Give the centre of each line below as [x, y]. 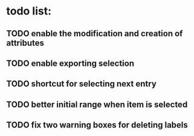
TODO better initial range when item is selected [97, 104]
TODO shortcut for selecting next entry [82, 84]
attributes [25, 43]
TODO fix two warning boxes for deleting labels [97, 125]
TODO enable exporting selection [70, 63]
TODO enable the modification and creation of [95, 34]
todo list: [29, 11]
